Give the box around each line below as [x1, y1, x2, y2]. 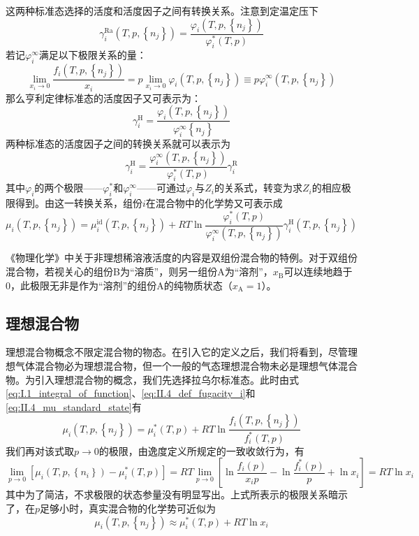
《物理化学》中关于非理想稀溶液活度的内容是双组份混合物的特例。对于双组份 [6, 250, 358, 265]
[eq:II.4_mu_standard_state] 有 [6, 399, 142, 414]
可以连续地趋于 [284, 264, 353, 279]
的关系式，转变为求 [214, 180, 302, 195]
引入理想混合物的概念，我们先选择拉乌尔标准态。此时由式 [34, 372, 299, 386]
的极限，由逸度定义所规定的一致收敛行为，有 [98, 443, 304, 458]
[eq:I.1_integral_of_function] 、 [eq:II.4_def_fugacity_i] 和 [6, 386, 256, 400]
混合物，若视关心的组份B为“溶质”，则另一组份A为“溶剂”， [6, 264, 273, 279]
